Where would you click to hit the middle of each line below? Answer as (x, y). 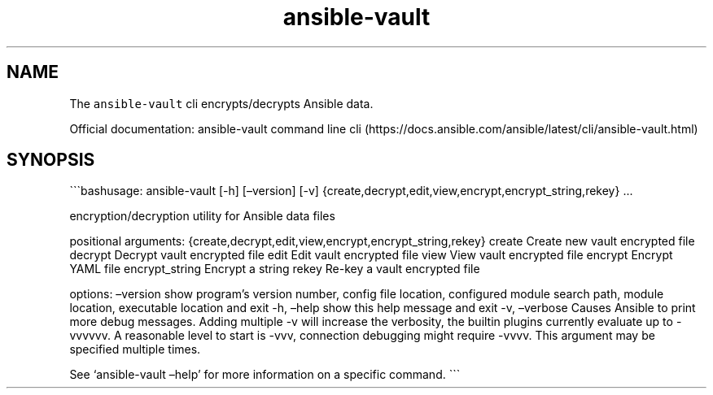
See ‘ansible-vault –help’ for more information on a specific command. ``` (265, 375)
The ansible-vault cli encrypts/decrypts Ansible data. (221, 103)
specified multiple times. (135, 349)
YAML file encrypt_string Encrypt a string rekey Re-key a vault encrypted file (275, 269)
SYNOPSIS (51, 160)
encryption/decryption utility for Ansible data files (202, 216)
